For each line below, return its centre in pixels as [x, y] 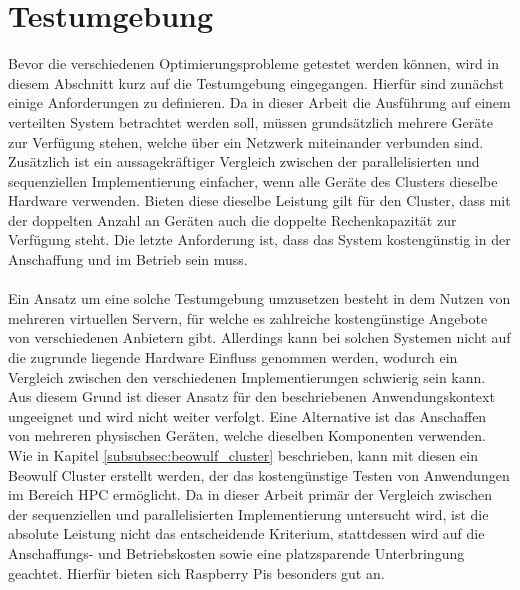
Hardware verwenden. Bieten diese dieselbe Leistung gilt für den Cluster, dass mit [259, 200]
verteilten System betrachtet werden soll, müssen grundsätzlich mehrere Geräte [250, 121]
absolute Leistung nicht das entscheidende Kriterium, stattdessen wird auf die [246, 533]
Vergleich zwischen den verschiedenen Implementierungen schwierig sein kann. [247, 376]
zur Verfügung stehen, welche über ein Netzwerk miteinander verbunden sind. [246, 141]
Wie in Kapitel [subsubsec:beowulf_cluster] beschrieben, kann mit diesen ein [243, 455]
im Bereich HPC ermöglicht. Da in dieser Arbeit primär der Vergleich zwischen [250, 494]
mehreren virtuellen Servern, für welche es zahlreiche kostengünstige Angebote [248, 317]
